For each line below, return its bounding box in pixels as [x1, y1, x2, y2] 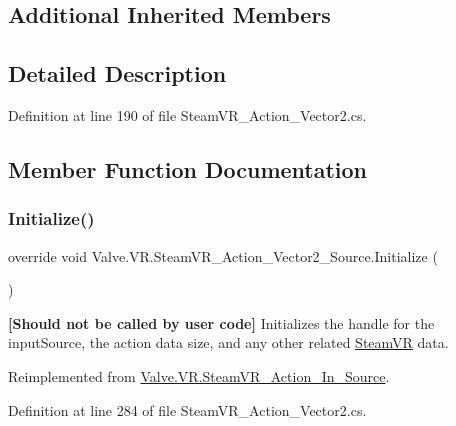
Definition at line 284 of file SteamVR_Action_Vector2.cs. [8, 399, 367, 420]
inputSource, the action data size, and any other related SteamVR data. [8, 332, 449, 353]
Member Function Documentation [8, 153, 368, 184]
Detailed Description [8, 58, 227, 89]
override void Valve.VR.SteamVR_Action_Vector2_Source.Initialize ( [8, 245, 438, 266]
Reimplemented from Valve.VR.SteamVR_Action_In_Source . [8, 365, 390, 386]
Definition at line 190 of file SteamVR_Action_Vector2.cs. [8, 104, 367, 125]
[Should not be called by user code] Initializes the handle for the [8, 312, 435, 333]
